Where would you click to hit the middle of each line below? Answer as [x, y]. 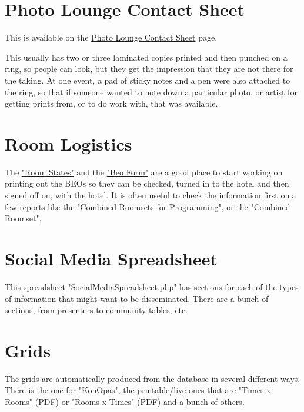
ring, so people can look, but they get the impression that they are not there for [149, 69]
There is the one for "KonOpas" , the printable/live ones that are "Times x [138, 390]
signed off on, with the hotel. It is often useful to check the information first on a [151, 195]
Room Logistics [69, 143]
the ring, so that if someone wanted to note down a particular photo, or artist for [151, 92]
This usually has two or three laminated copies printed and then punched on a [146, 57]
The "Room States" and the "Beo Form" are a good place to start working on [144, 172]
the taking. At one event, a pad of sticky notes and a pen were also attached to [148, 80]
